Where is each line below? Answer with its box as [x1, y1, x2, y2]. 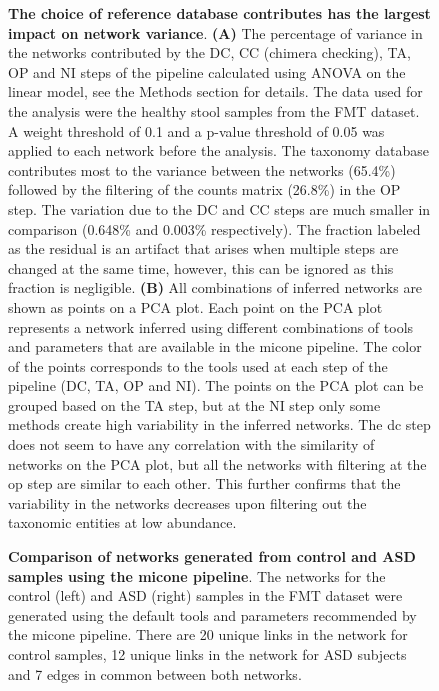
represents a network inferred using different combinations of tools [8, 316, 414, 337]
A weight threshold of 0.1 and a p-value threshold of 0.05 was [8, 120, 385, 141]
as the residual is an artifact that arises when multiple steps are [8, 238, 399, 259]
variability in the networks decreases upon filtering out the [8, 492, 367, 513]
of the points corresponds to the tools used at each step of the [8, 355, 388, 376]
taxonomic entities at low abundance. [8, 512, 237, 533]
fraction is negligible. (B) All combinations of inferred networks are [8, 277, 423, 298]
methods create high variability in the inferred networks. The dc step [8, 414, 431, 435]
